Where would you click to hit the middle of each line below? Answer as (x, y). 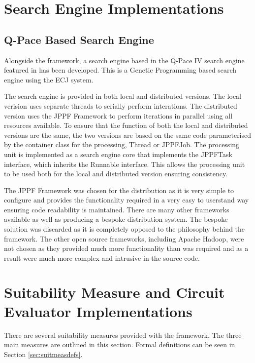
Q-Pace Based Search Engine (79, 39)
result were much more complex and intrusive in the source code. (102, 258)
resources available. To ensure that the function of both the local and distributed (126, 125)
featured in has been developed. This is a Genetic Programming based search (120, 70)
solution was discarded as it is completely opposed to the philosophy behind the (125, 229)
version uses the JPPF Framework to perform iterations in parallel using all (118, 115)
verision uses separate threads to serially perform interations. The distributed (121, 105)
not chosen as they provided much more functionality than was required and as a (126, 248)
